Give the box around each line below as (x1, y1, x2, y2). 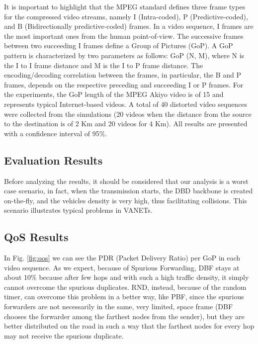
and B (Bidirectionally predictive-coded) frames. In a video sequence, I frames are (4, 21, 254, 31)
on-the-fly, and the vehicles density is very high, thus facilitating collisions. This (4, 195, 247, 205)
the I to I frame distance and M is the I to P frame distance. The (4, 60, 203, 70)
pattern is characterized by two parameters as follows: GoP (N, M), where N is (4, 50, 245, 60)
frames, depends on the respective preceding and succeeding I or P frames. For (4, 79, 244, 89)
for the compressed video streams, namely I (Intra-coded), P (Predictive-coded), (4, 11, 248, 21)
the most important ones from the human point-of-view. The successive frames (4, 30, 244, 41)
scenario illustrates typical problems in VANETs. (4, 205, 153, 215)
